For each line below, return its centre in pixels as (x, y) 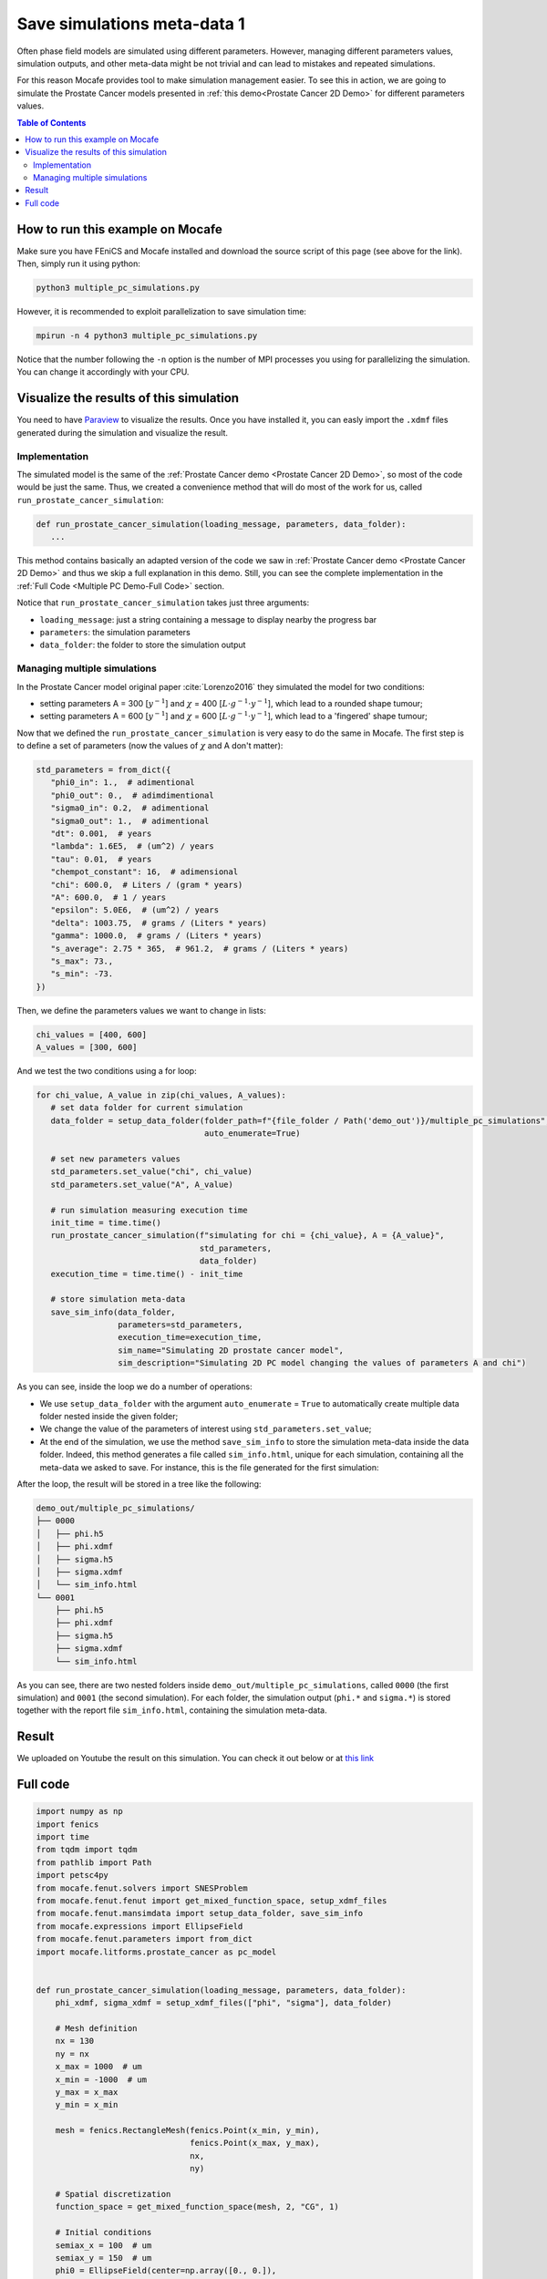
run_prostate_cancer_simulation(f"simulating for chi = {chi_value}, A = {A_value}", (248, 1236)
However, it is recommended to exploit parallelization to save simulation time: (162, 312)
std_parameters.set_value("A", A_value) (142, 1184)
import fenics (67, 1824)
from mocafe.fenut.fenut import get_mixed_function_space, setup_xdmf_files (212, 1901)
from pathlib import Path (94, 1862)
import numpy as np (79, 1811)
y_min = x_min (87, 2105)
